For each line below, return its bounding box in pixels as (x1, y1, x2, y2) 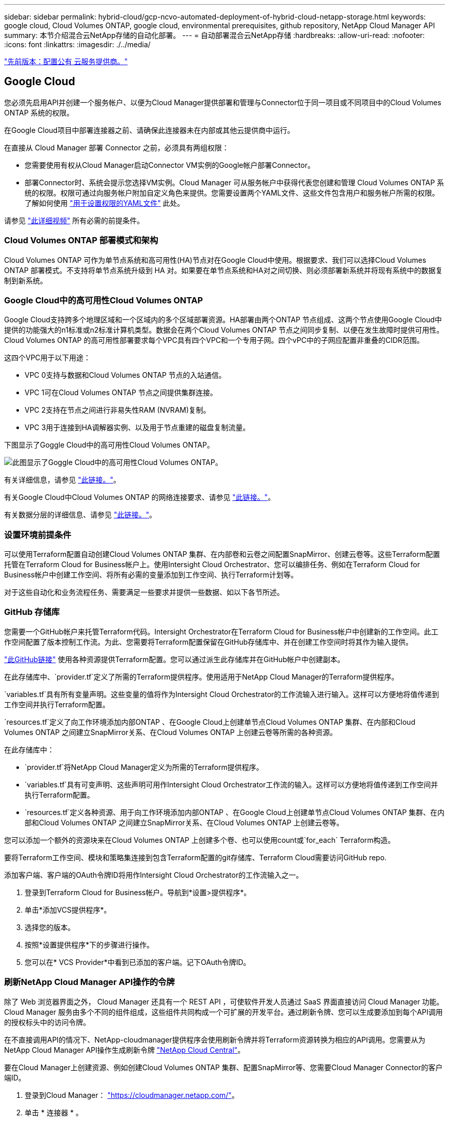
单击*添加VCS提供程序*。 (25, 905, 111, 914)
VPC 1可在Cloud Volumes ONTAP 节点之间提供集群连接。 (25, 388, 217, 397)
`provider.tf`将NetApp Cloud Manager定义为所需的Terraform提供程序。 (25, 762, 263, 771)
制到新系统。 (4, 276, 47, 285)
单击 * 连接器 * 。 (25, 1108, 83, 1117)
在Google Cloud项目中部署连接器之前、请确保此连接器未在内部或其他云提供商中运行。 (4, 125, 295, 134)
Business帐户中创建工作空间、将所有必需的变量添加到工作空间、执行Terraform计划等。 (4, 570, 298, 579)
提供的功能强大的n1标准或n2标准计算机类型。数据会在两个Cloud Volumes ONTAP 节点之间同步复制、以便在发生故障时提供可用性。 (4, 325, 444, 335)
